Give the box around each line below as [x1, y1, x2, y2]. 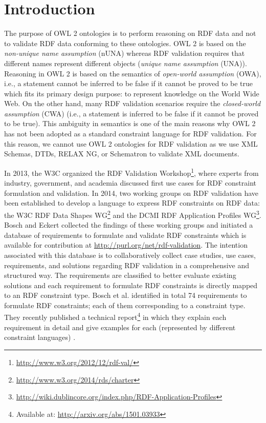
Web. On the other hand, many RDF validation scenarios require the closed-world [4, 98, 261, 109]
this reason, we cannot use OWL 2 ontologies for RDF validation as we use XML [4, 138, 258, 149]
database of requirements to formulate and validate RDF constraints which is [4, 229, 247, 240]
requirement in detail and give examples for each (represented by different [4, 321, 236, 332]
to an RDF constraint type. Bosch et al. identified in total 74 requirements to [4, 290, 247, 300]
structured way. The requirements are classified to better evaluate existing [4, 270, 236, 280]
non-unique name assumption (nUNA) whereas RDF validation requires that [4, 48, 245, 58]
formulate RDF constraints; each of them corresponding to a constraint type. [4, 299, 246, 310]
